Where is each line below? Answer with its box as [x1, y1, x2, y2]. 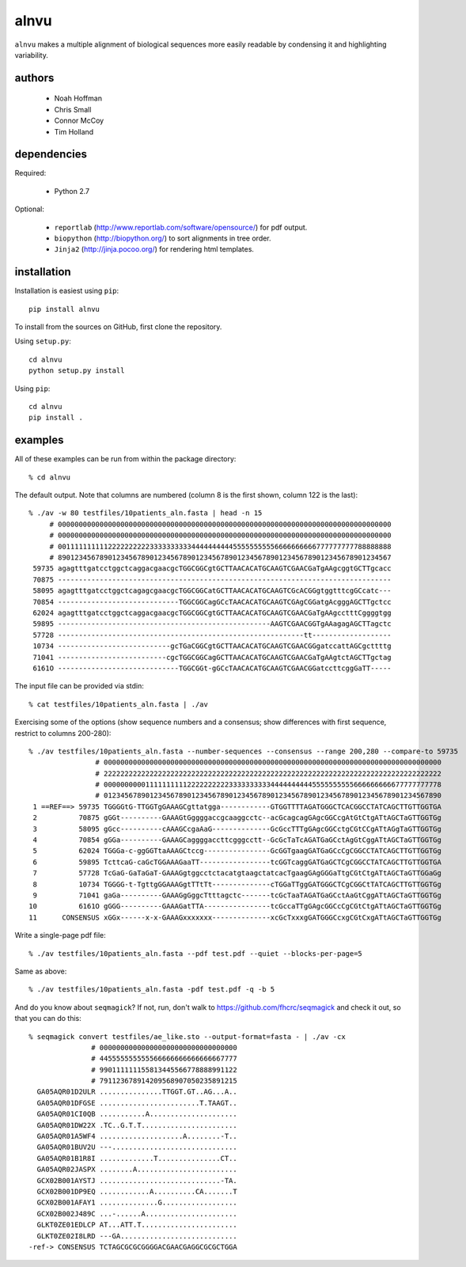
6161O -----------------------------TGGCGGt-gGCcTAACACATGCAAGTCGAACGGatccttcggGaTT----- [32, 663, 392, 673]
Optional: [14, 204, 45, 214]
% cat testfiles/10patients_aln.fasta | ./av [28, 700, 209, 708]
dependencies [14, 147, 87, 161]
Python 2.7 [54, 186, 90, 195]
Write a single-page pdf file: [14, 931, 106, 940]
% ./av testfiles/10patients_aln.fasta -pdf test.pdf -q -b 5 [28, 985, 275, 994]
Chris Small [54, 104, 92, 114]
